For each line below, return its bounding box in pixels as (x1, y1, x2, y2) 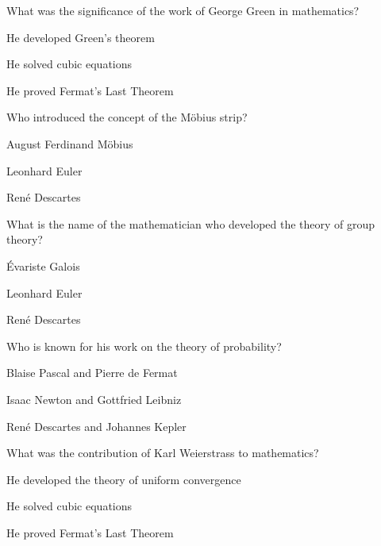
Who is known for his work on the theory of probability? (6, 337, 282, 354)
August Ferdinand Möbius (6, 135, 133, 152)
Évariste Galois (6, 257, 80, 274)
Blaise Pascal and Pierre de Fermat (6, 364, 178, 381)
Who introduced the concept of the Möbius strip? (6, 109, 248, 125)
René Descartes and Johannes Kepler (6, 417, 187, 434)
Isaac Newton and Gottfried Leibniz (6, 390, 182, 407)
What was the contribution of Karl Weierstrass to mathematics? (6, 444, 319, 461)
